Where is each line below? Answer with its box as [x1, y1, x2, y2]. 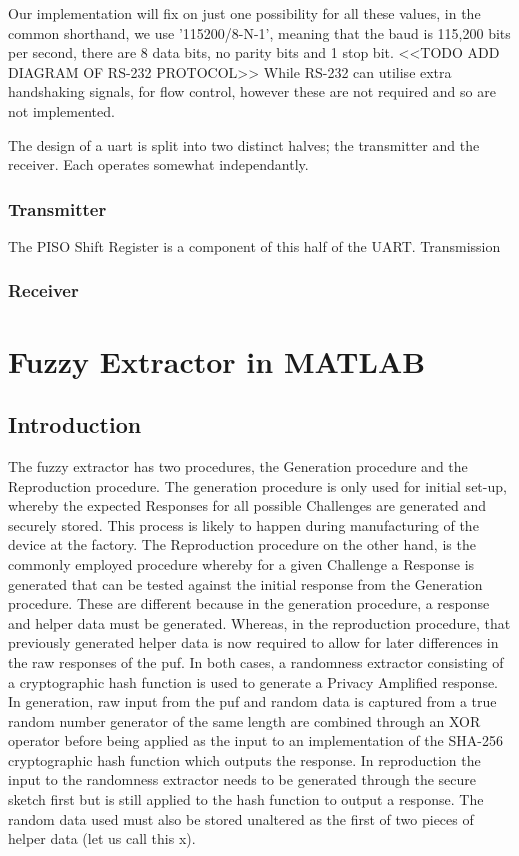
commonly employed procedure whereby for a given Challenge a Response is [8, 553, 475, 574]
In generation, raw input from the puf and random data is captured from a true [8, 691, 497, 712]
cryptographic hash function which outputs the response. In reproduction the [8, 749, 481, 770]
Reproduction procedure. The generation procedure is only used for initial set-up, [8, 475, 507, 496]
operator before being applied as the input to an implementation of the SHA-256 [8, 730, 503, 751]
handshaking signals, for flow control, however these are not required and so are [8, 81, 496, 102]
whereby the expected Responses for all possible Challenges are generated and [8, 495, 486, 516]
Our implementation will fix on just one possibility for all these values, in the [8, 3, 481, 23]
